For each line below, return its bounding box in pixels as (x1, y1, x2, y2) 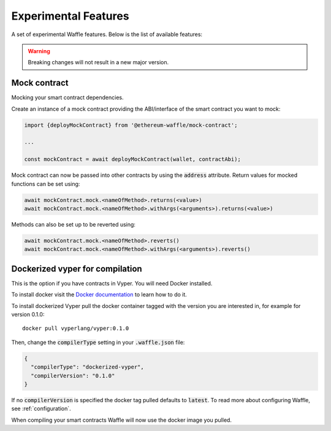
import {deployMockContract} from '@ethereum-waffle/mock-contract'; (24, 121, 238, 129)
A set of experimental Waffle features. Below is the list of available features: (11, 31, 202, 38)
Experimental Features (11, 9, 129, 23)
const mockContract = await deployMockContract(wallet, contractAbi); (24, 156, 242, 163)
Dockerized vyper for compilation (11, 263, 142, 274)
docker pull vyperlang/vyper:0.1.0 (22, 325, 129, 332)
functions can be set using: (11, 180, 80, 187)
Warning (28, 47, 50, 54)
